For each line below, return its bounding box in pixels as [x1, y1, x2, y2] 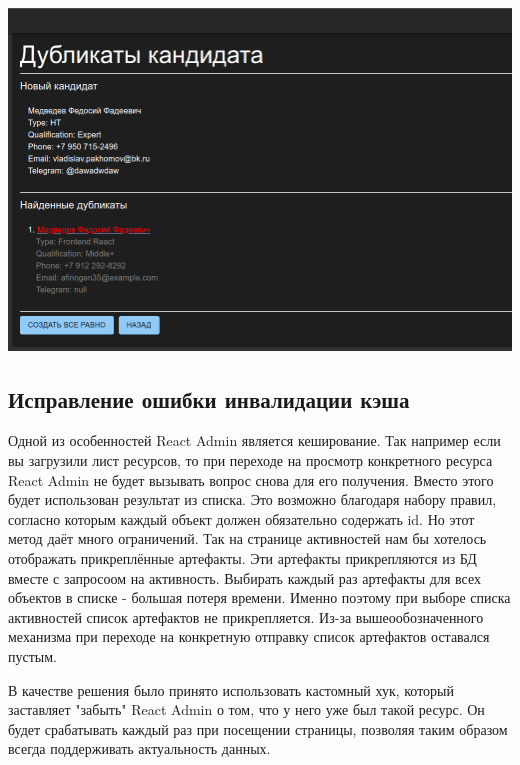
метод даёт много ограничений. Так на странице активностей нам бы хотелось [8, 528, 487, 549]
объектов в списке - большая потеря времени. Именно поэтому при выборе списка [8, 587, 511, 608]
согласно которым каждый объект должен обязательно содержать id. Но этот [8, 508, 475, 529]
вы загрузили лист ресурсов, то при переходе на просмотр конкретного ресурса [8, 450, 493, 471]
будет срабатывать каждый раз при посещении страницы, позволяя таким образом [8, 718, 508, 739]
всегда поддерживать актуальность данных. [8, 738, 271, 759]
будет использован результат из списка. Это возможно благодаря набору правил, [8, 489, 497, 510]
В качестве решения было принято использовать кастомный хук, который [8, 679, 454, 700]
